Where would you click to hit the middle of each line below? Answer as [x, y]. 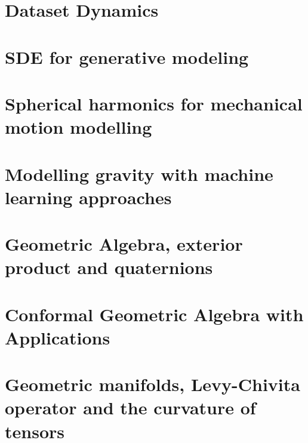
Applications [58, 337]
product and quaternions [109, 267]
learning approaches [88, 197]
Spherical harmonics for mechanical [154, 103]
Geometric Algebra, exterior [124, 244]
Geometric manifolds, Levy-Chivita [153, 384]
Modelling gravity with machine [139, 173]
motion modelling [78, 127]
